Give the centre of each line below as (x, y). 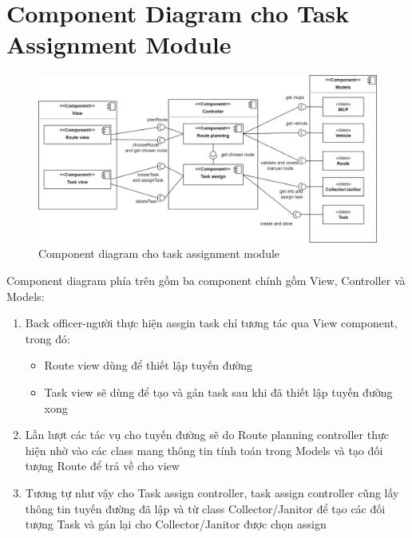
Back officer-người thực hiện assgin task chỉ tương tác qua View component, (211, 323)
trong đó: (48, 338)
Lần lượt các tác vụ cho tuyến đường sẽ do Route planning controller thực (207, 435)
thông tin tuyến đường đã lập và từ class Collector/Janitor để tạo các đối (205, 508)
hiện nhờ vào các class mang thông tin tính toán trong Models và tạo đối (204, 450)
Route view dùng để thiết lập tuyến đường (148, 365)
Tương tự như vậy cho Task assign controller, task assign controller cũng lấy (212, 492)
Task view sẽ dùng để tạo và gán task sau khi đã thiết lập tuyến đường (218, 392)
